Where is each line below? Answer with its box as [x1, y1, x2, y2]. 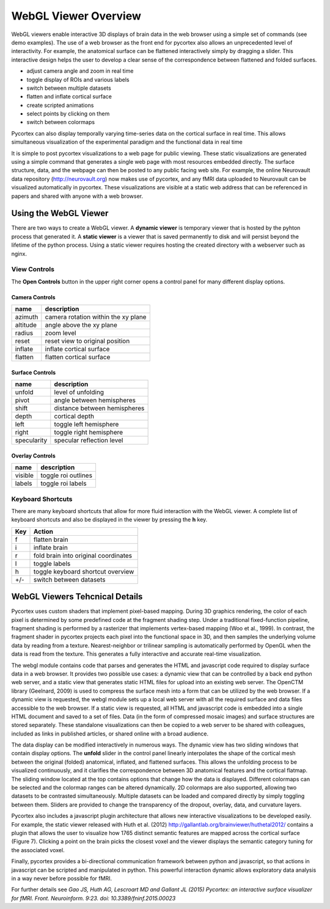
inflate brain [33, 543, 68, 552]
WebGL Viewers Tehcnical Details [11, 591, 143, 602]
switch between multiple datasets [26, 84, 111, 92]
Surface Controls [11, 368, 56, 376]
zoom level [45, 329, 76, 337]
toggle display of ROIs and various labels [26, 76, 130, 83]
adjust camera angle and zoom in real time [26, 67, 134, 75]
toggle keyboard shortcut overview [33, 567, 134, 575]
